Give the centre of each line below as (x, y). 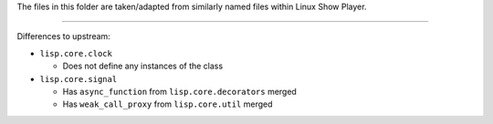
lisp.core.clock (76, 53)
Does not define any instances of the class (143, 66)
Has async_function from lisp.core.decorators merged (179, 91)
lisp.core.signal (79, 79)
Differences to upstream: (64, 36)
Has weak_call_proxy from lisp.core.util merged (168, 104)
